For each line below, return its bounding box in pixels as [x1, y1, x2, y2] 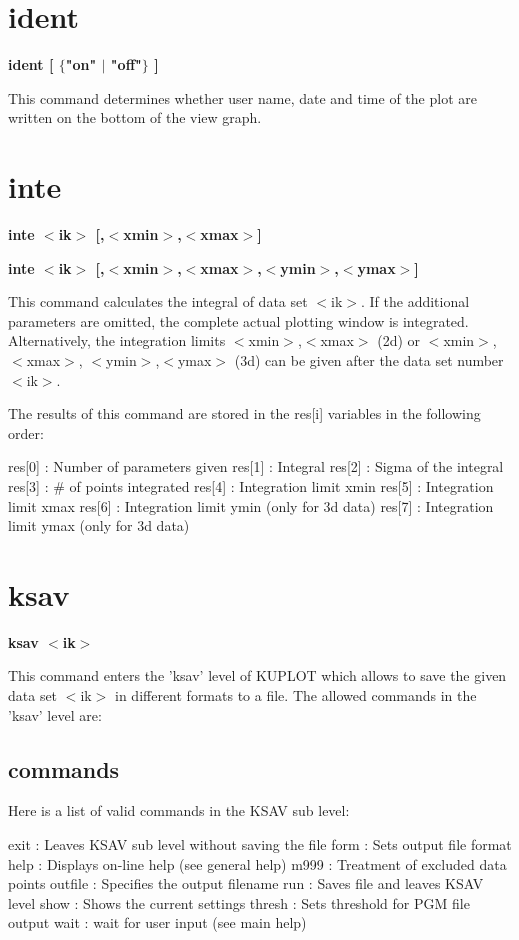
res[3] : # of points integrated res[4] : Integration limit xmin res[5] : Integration [8, 475, 494, 496]
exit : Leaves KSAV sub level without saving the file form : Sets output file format [8, 834, 512, 855]
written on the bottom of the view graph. [8, 107, 262, 128]
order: [8, 422, 44, 443]
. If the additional [360, 291, 470, 312]
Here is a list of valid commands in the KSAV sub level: [8, 800, 350, 821]
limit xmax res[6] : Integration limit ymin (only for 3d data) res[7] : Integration [8, 495, 494, 516]
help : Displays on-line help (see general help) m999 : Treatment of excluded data [8, 853, 507, 874]
